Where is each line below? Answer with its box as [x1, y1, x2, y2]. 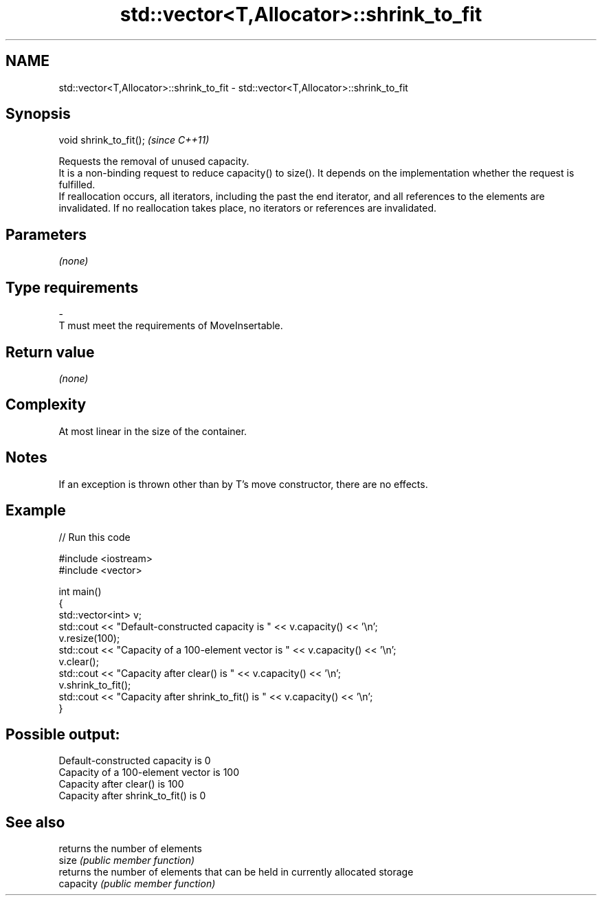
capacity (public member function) [58, 878, 216, 890]
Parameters [5, 225, 87, 243]
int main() [58, 585, 102, 597]
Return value [5, 343, 95, 361]
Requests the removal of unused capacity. [58, 155, 249, 168]
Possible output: [5, 725, 120, 743]
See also [5, 813, 65, 831]
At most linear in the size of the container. [58, 425, 247, 437]
